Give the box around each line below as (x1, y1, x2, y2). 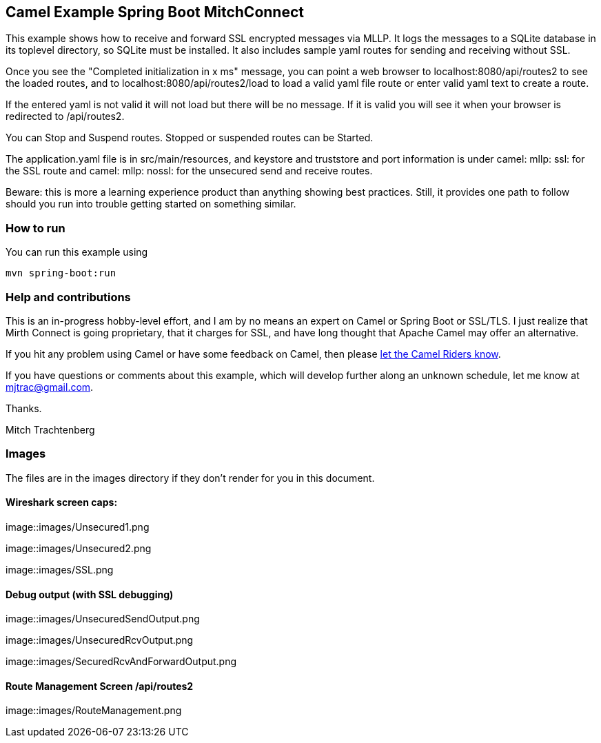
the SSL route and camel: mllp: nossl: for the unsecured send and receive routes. (6, 165, 373, 177)
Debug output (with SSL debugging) (6, 588, 174, 600)
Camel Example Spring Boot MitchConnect (6, 3, 304, 21)
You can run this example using (6, 246, 148, 258)
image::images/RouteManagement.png (6, 704, 182, 717)
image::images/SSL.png (6, 563, 114, 576)
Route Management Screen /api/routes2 (6, 680, 194, 692)
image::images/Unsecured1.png (6, 520, 150, 533)
